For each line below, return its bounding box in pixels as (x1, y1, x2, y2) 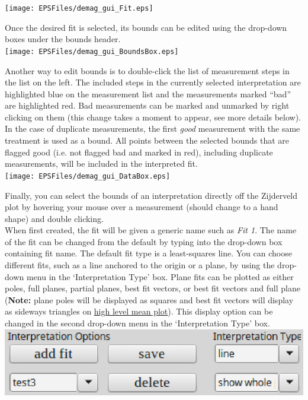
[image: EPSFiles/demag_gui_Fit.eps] (5, 4, 153, 12)
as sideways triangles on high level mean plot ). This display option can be (5, 305, 273, 318)
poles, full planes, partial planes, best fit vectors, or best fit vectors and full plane (5, 282, 300, 294)
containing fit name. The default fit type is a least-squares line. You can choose (5, 247, 292, 259)
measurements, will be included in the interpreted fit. (5, 157, 198, 170)
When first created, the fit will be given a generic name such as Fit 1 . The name (5, 224, 297, 236)
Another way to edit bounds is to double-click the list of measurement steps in (5, 64, 290, 77)
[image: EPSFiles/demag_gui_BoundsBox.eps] (5, 47, 179, 56)
